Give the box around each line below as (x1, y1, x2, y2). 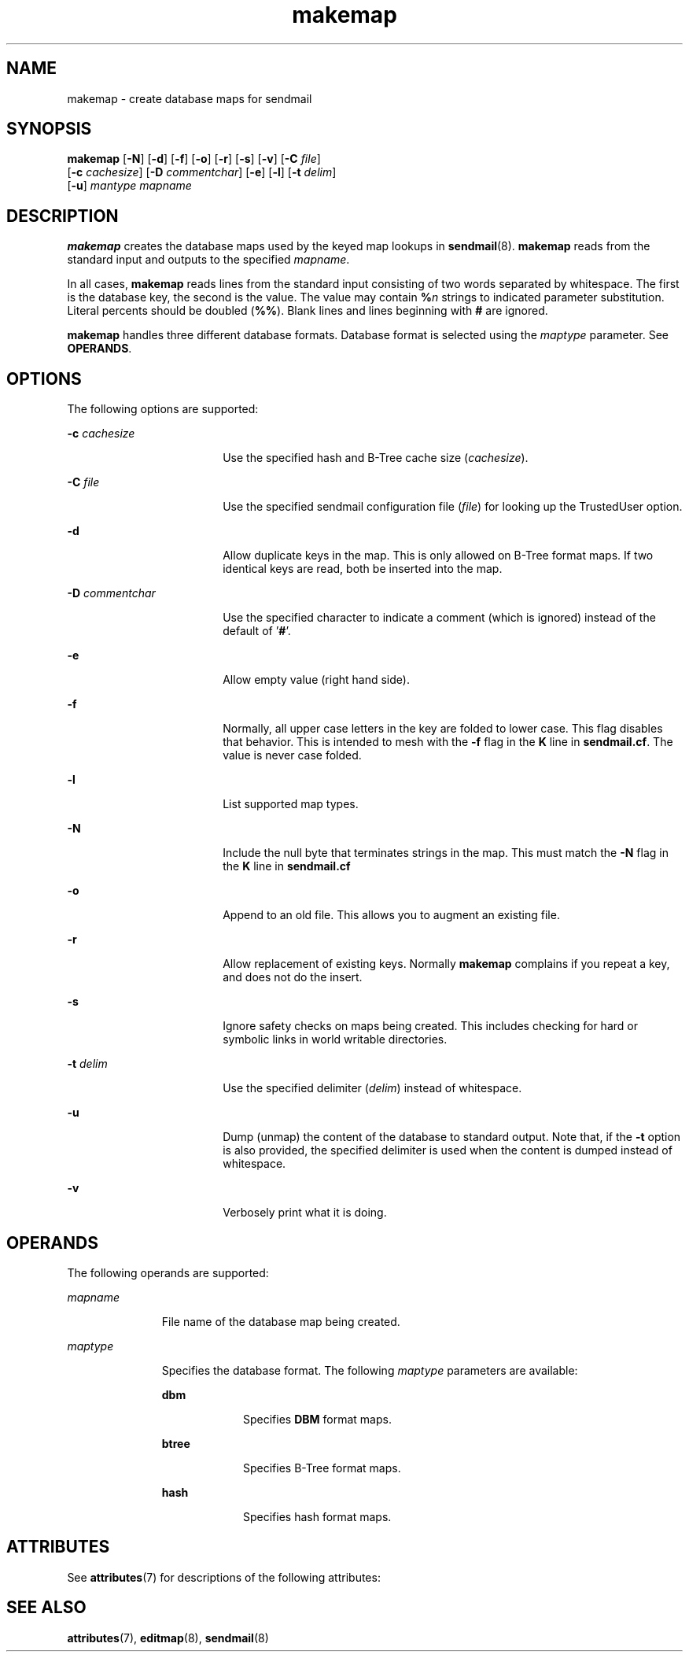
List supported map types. (223, 797, 359, 811)
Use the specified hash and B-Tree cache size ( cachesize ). (223, 451, 529, 465)
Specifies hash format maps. (243, 1509, 392, 1523)
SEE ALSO (6, 1597, 87, 1618)
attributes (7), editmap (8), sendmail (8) (67, 1630, 269, 1645)
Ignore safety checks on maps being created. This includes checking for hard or (223, 1019, 638, 1033)
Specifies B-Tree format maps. (243, 1460, 401, 1475)
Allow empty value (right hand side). (223, 673, 410, 687)
